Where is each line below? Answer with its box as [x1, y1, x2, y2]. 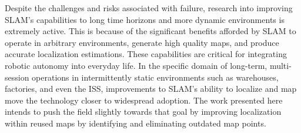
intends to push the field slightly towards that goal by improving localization [5, 105, 282, 118]
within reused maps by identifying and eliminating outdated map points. [5, 117, 266, 129]
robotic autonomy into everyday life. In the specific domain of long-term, [5, 59, 267, 71]
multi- [269, 59, 292, 71]
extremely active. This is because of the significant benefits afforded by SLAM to [5, 25, 296, 37]
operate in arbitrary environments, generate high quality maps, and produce [5, 36, 279, 48]
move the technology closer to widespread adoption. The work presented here [5, 94, 283, 106]
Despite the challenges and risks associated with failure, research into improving [5, 2, 293, 14]
